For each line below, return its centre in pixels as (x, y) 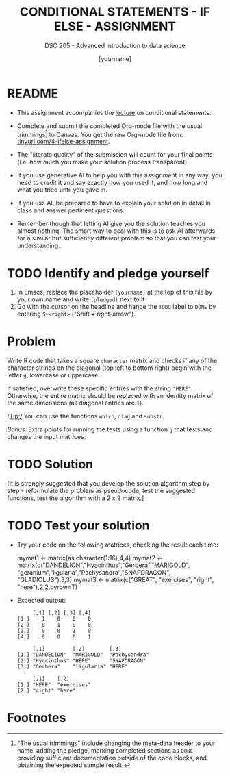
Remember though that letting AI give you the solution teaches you (111, 224)
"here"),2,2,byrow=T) (47, 587)
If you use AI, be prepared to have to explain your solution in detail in (114, 203)
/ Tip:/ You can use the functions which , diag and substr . (86, 416)
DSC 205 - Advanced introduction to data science (115, 45)
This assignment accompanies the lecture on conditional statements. (114, 112)
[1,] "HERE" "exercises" (54, 685)
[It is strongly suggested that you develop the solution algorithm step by (108, 484)
